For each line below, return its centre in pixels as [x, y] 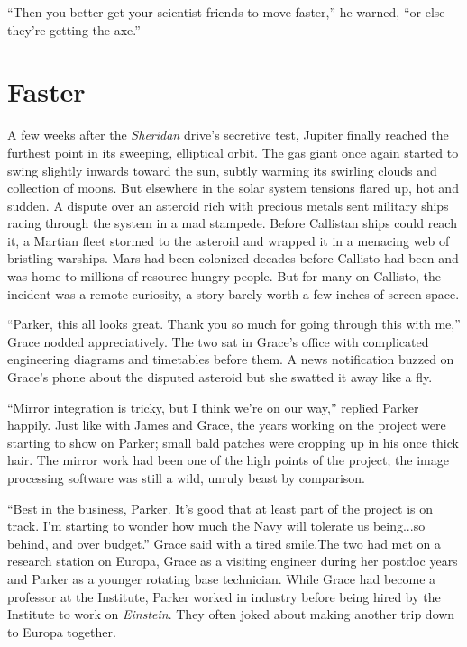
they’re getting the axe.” [74, 29]
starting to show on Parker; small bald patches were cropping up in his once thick [233, 442]
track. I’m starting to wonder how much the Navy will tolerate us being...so [216, 526]
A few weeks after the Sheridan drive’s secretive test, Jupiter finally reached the [228, 135]
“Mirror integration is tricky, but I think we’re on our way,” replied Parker [213, 407]
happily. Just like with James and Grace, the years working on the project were [227, 425]
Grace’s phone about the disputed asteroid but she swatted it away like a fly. [220, 377]
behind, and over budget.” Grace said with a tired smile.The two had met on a [224, 543]
